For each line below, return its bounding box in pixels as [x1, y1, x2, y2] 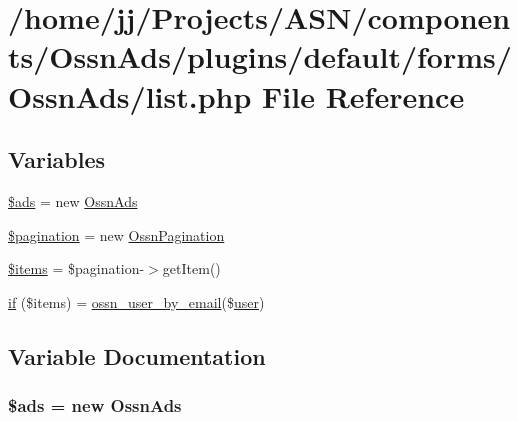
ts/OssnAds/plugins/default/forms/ [8, 36, 512, 77]
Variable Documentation [8, 340, 266, 371]
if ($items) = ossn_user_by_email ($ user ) [8, 291, 265, 312]
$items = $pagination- [8, 258, 145, 279]
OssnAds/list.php [8, 75, 252, 116]
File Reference [262, 75, 465, 116]
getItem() [162, 258, 221, 279]
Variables [8, 144, 106, 175]
